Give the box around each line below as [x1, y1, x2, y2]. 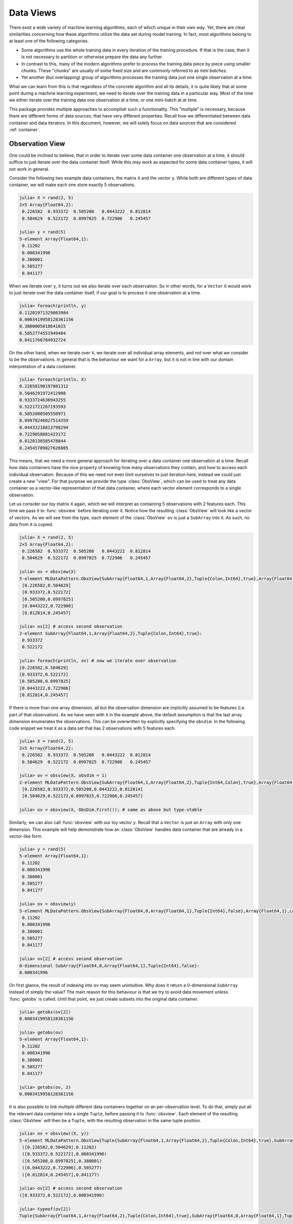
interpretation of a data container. [9, 363, 77, 369]
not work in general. [9, 166, 50, 172]
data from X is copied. [9, 521, 53, 527]
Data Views [9, 7, 57, 18]
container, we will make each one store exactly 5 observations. [9, 182, 136, 188]
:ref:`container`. [9, 127, 41, 133]
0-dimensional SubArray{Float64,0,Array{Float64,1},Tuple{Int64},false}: [19, 963, 200, 968]
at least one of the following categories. [9, 38, 89, 44]
